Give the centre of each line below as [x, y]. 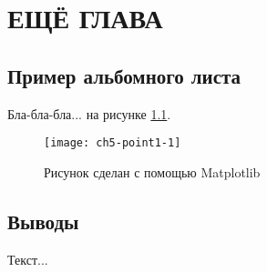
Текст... [28, 259]
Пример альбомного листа [124, 75]
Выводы [43, 221]
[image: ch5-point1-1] [113, 143]
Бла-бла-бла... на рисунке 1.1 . [89, 113]
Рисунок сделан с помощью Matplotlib [152, 171]
